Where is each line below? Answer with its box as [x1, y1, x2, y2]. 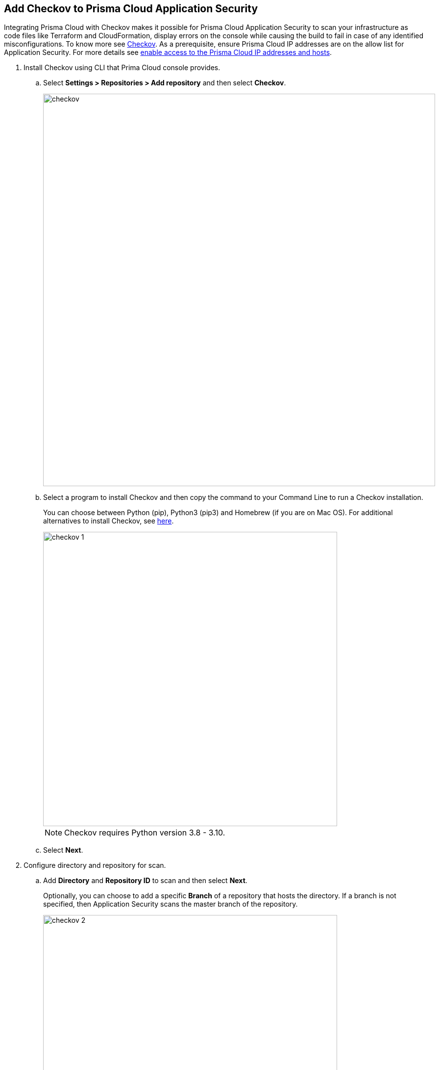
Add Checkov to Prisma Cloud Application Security [4, 2, 258, 15]
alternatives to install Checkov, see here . [43, 517, 174, 525]
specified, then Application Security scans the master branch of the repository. [43, 900, 298, 909]
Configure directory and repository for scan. [24, 861, 166, 870]
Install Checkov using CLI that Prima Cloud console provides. [24, 63, 220, 72]
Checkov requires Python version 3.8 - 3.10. [64, 828, 225, 838]
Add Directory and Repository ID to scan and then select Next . [43, 876, 247, 885]
